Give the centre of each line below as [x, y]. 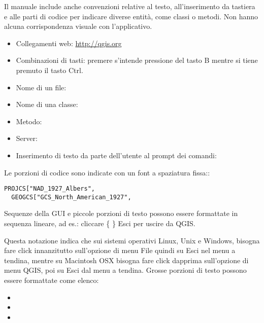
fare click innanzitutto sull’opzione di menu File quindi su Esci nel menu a [120, 250]
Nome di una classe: [47, 104]
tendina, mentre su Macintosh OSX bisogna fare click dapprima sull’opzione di [126, 260]
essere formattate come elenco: [52, 280]
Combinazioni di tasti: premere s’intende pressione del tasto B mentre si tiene [137, 60]
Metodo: [29, 121]
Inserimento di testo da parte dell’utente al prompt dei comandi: [116, 155]
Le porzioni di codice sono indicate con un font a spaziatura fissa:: [107, 172]
